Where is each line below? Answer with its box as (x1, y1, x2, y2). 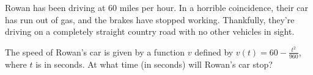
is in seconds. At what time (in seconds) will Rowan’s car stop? (35, 57, 273, 70)
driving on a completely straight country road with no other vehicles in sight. (5, 25, 295, 38)
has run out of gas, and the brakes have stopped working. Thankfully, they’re (5, 13, 295, 26)
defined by (194, 45, 234, 58)
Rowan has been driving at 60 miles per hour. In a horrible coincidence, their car (5, 1, 309, 13)
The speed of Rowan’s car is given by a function (5, 45, 185, 58)
